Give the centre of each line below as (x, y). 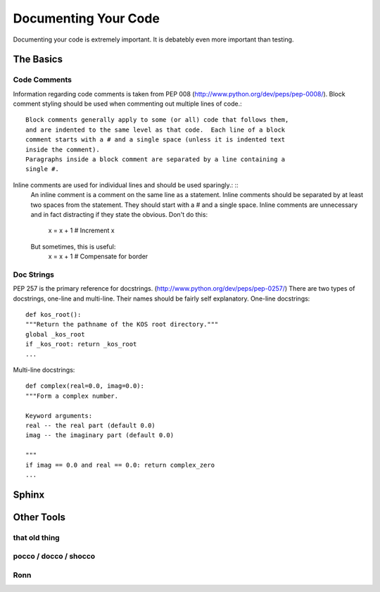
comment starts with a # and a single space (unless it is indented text (156, 140)
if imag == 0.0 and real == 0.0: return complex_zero (120, 465)
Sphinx (29, 495)
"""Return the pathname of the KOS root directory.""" (122, 325)
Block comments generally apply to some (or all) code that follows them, (157, 120)
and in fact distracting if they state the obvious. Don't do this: (119, 214)
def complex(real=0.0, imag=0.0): (85, 386)
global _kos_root (55, 334)
